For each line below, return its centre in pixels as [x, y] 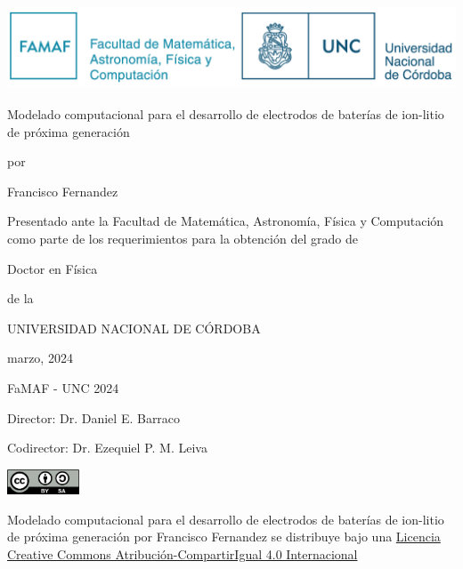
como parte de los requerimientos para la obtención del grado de [183, 239]
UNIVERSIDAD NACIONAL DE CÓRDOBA [134, 328]
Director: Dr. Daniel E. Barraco [94, 417]
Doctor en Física [53, 268]
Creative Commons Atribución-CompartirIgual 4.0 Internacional [183, 553]
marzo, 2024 [40, 358]
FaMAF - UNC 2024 [63, 388]
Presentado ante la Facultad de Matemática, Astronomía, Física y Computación [226, 221]
